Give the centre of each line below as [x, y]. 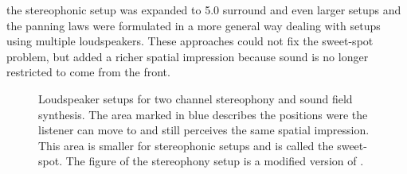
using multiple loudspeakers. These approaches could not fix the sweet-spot [190, 41]
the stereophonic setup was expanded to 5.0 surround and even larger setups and [204, 10]
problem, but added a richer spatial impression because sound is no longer [188, 56]
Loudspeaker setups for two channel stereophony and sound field [196, 98]
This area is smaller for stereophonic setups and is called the [186, 145]
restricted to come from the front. [88, 72]
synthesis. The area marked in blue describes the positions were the [203, 114]
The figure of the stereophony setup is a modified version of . [215, 161]
